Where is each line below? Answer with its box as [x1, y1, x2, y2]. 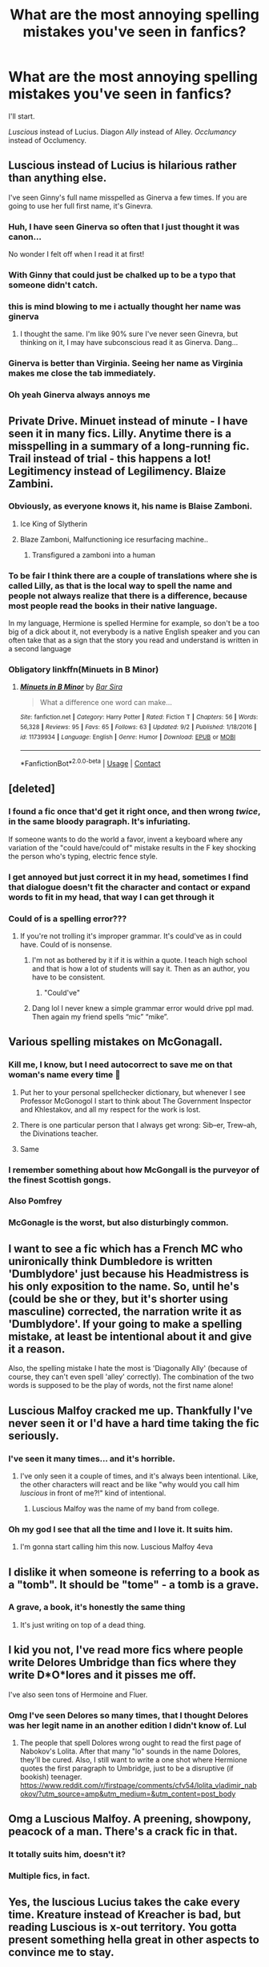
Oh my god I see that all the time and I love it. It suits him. [8, 1523, 234, 1535]
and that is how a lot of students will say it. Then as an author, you [31, 963, 250, 973]
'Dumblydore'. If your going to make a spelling [8, 1317, 243, 1331]
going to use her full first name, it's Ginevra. [8, 201, 154, 210]
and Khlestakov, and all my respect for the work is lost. [19, 1105, 201, 1114]
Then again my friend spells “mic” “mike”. [31, 1012, 169, 1021]
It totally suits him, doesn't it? [8, 1849, 126, 1860]
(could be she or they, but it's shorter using [8, 1292, 228, 1305]
